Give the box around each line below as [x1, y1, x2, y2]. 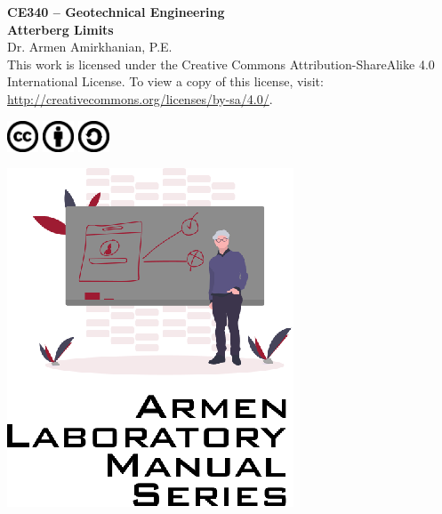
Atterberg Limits [7, 20, 114, 38]
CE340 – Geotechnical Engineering [7, 3, 225, 20]
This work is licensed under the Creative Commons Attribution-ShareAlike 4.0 [7, 54, 435, 73]
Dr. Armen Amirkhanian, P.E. [7, 37, 173, 56]
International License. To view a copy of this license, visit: [7, 72, 324, 91]
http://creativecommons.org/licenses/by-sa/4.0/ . [7, 89, 273, 108]
